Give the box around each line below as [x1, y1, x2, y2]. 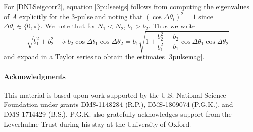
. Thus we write [148, 21, 196, 31]
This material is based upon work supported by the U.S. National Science [4, 89, 226, 100]
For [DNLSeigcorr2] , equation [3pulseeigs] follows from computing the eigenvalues [4, 1, 250, 11]
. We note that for [40, 21, 95, 31]
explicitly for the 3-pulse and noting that [19, 11, 143, 21]
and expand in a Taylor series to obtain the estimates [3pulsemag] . [4, 52, 205, 62]
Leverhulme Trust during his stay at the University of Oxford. [4, 118, 191, 129]
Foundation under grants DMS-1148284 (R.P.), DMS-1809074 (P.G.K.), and [4, 99, 233, 109]
